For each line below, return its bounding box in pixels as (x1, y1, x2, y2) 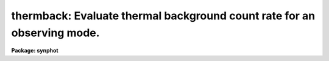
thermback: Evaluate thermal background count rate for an (11, 9, 316, 22)
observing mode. (11, 26, 100, 39)
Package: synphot (11, 47, 58, 54)
